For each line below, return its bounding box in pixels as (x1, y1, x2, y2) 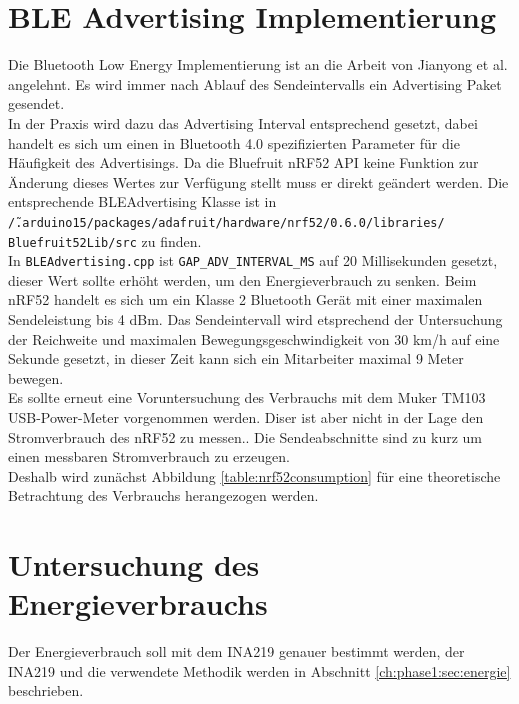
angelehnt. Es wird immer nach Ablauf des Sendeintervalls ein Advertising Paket (8, 73, 502, 94)
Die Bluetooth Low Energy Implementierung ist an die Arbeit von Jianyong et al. (8, 54, 508, 75)
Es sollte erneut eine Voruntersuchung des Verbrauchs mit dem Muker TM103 (8, 387, 486, 408)
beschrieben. (8, 680, 84, 701)
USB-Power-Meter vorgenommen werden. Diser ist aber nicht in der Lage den (8, 407, 484, 427)
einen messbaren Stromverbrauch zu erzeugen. (8, 446, 290, 467)
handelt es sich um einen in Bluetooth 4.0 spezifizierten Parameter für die (8, 132, 460, 153)
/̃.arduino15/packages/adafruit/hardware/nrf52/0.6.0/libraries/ (8, 215, 445, 230)
